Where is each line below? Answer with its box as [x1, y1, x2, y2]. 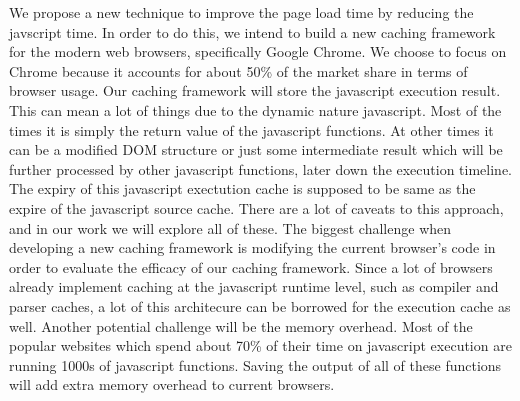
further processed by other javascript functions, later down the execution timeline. [9, 158, 513, 179]
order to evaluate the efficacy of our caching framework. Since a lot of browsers [9, 256, 493, 277]
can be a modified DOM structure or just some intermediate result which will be [9, 139, 503, 160]
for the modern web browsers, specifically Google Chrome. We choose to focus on [9, 41, 507, 62]
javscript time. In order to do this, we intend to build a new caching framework [9, 21, 496, 42]
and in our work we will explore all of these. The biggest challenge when [9, 217, 452, 238]
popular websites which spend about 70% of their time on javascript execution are [9, 335, 512, 356]
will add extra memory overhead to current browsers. [9, 374, 335, 395]
